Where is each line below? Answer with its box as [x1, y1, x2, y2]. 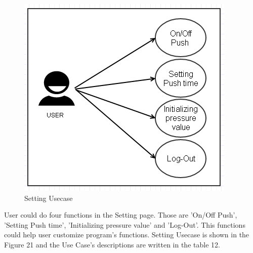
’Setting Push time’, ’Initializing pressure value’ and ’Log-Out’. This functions [4, 219, 245, 230]
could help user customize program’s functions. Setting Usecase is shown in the [4, 229, 249, 240]
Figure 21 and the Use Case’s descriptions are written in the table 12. [4, 239, 220, 249]
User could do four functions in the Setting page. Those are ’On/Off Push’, [4, 209, 237, 220]
